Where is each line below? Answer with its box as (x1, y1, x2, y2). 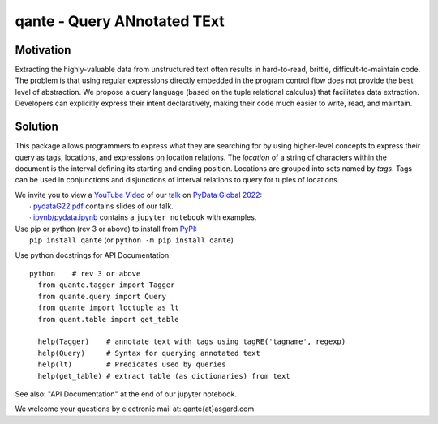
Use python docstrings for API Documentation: (15, 250, 171, 259)
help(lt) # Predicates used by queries (37, 360, 226, 369)
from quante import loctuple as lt (37, 303, 180, 312)
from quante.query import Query (37, 292, 166, 301)
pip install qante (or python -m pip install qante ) (29, 235, 234, 245)
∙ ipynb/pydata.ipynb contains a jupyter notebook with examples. (29, 212, 257, 222)
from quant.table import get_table (37, 315, 180, 323)
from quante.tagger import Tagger (37, 281, 175, 289)
